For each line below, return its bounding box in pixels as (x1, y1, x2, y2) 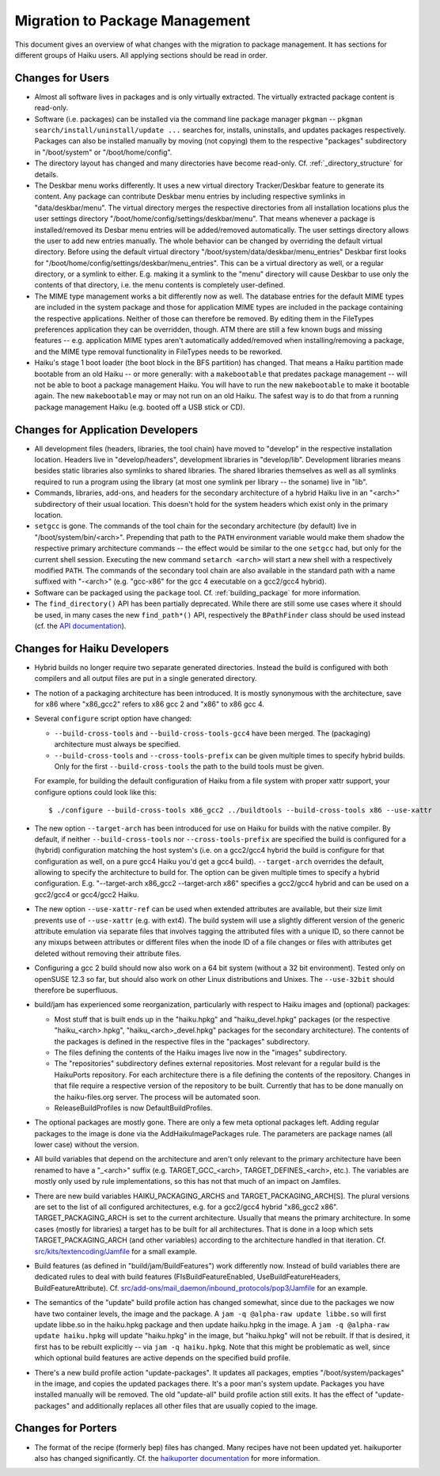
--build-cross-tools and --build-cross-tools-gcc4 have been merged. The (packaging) (54, 728, 371, 738)
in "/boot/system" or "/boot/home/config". (34, 147, 173, 157)
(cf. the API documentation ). (34, 621, 127, 630)
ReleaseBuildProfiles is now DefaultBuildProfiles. (54, 1103, 213, 1113)
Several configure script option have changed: (34, 713, 192, 724)
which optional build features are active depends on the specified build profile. (34, 1353, 291, 1363)
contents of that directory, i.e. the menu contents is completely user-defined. (34, 280, 286, 290)
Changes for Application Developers (14, 423, 198, 436)
